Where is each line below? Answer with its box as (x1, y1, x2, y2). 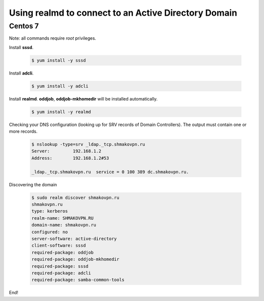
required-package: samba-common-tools (31, 277, 125, 283)
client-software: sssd (31, 243, 86, 249)
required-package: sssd (31, 263, 89, 269)
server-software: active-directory (31, 236, 117, 241)
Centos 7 (9, 22, 39, 30)
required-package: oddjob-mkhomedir (31, 256, 120, 262)
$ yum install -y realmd (31, 109, 91, 115)
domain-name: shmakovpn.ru (31, 222, 96, 228)
